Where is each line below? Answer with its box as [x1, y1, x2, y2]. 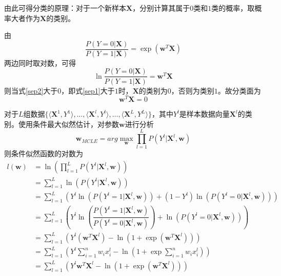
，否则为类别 [171, 85, 214, 96]
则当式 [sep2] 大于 [4, 85, 58, 96]
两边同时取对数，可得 [4, 57, 76, 68]
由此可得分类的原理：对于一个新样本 [4, 3, 126, 13]
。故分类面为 [217, 85, 261, 96]
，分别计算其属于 [132, 3, 190, 13]
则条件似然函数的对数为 [4, 148, 83, 159]
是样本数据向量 [179, 108, 230, 119]
